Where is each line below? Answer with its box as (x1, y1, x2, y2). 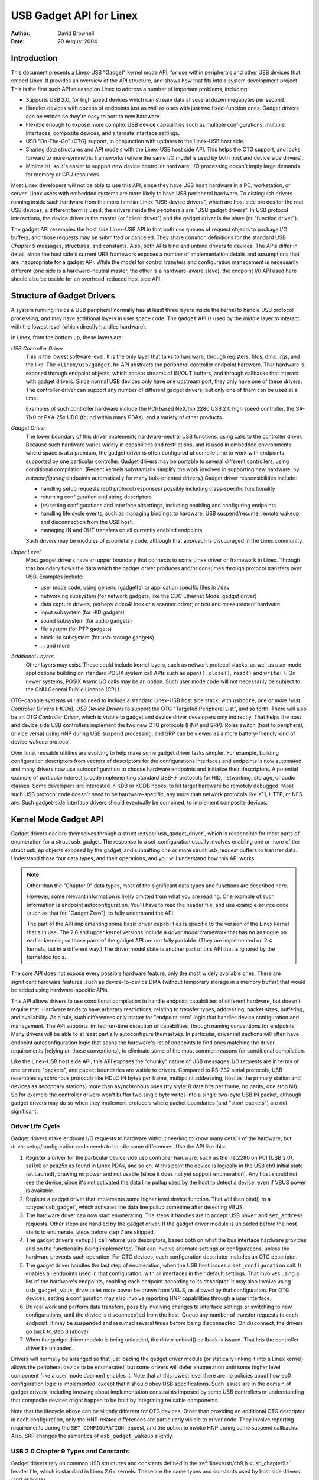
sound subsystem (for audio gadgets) (40, 617, 132, 624)
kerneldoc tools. (27, 953, 66, 960)
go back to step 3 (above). (25, 1328, 90, 1335)
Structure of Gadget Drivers (11, 291, 116, 301)
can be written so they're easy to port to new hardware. (25, 112, 161, 120)
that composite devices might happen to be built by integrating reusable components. (11, 1397, 220, 1404)
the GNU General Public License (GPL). (25, 686, 121, 693)
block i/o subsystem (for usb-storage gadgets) (40, 633, 155, 641)
